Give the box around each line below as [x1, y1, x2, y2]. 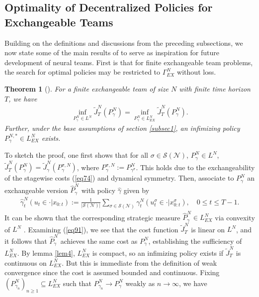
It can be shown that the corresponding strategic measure [4, 212, 180, 222]
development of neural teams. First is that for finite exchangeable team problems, [4, 57, 253, 67]
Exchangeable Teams [4, 14, 113, 29]
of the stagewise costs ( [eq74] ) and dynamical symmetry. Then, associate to [4, 173, 234, 183]
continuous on [4, 257, 47, 268]
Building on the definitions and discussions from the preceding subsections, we [4, 37, 243, 48]
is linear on [191, 224, 225, 234]
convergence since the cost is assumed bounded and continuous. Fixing [4, 267, 220, 278]
